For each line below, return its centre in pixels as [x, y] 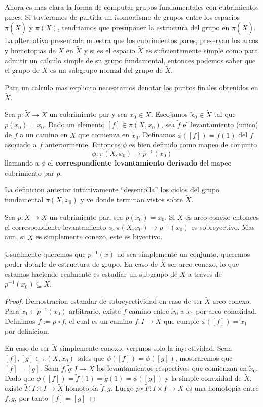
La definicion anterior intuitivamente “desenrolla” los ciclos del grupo [112, 190]
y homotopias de [30, 50]
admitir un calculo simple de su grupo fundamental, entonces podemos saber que [130, 60]
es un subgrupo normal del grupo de [106, 70]
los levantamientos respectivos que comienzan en [172, 368]
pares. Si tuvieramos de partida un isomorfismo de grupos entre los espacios [122, 16]
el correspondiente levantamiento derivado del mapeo [140, 162]
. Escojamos [169, 114]
